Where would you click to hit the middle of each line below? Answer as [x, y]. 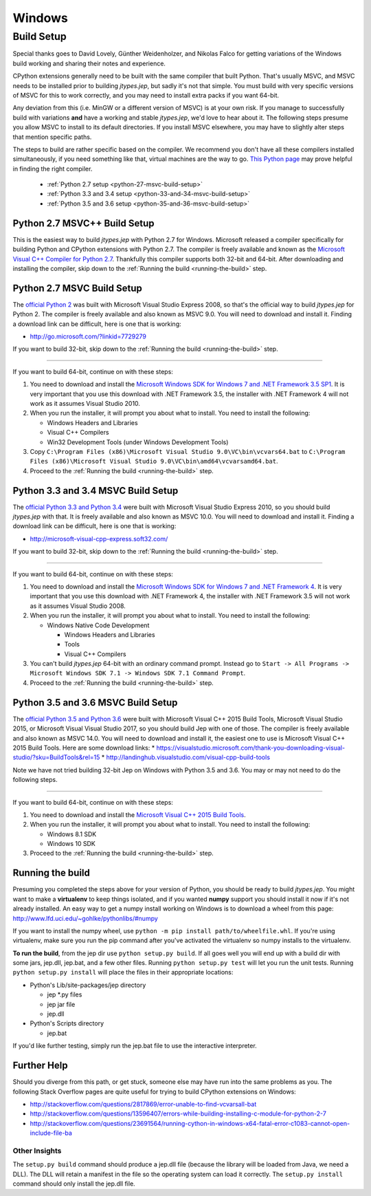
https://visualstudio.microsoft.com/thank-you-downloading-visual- [251, 748]
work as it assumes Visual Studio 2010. [85, 403]
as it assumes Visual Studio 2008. [78, 606]
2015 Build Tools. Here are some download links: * [84, 748]
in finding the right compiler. [53, 168]
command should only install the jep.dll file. [74, 1184]
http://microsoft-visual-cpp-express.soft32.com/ [99, 539]
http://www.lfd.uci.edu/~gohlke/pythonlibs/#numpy [85, 918]
